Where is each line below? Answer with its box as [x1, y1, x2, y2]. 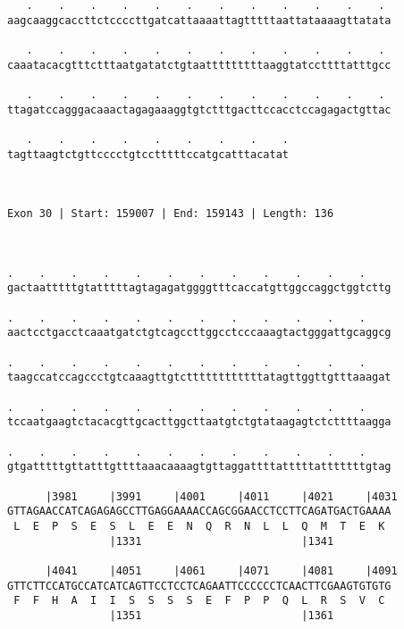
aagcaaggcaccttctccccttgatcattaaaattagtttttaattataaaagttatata [7, 13, 391, 27]
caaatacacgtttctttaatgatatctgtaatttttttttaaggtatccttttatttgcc [7, 58, 391, 71]
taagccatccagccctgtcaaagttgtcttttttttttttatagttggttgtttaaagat [7, 371, 391, 384]
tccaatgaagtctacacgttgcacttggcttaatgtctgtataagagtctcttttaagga [7, 415, 391, 429]
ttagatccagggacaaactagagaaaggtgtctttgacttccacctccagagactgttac [7, 103, 391, 116]
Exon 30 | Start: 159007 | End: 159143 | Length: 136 [7, 207, 334, 221]
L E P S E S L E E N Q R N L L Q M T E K [13, 519, 385, 533]
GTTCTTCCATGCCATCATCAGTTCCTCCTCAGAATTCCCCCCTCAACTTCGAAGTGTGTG [7, 579, 391, 592]
